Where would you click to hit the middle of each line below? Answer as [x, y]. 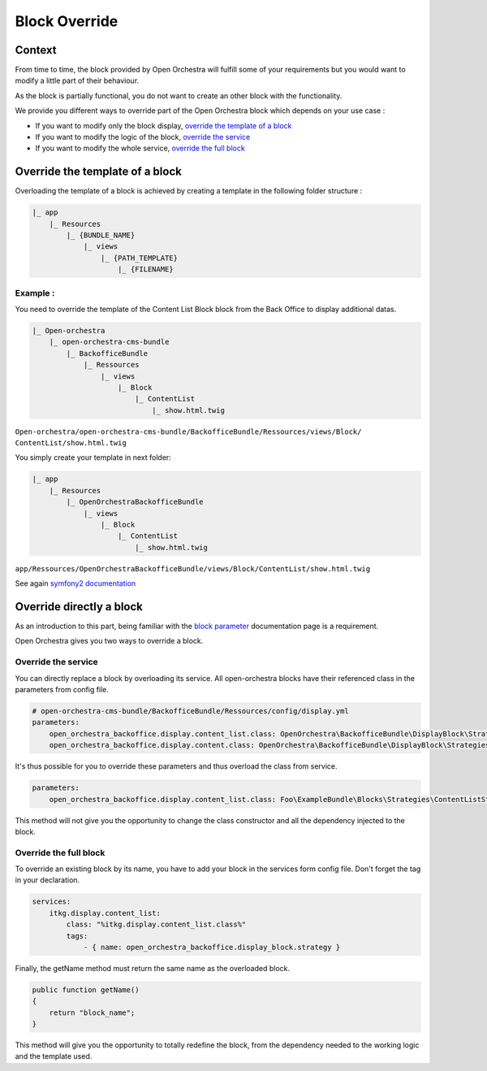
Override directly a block [79, 607]
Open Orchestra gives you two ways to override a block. [109, 641]
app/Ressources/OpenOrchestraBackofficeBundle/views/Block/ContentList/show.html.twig [193, 568]
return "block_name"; [92, 1012]
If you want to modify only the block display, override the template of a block [164, 125]
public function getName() [86, 990]
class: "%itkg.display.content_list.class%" [156, 925]
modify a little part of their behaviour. [77, 80]
